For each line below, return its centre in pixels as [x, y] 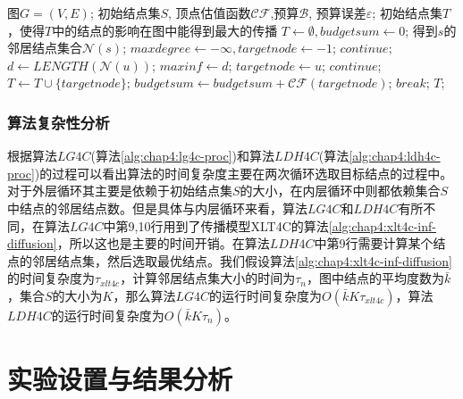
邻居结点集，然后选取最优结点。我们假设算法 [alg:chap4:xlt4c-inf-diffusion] [242, 260]
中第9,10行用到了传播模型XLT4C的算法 [216, 225]
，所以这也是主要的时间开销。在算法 [163, 243]
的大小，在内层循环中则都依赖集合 [340, 191]
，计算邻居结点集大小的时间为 [208, 278]
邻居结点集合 [45, 48]
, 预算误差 [337, 12]
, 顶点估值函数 [210, 12]
